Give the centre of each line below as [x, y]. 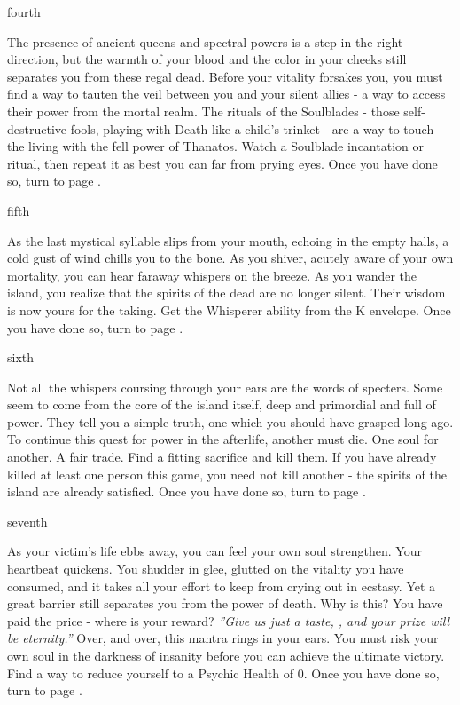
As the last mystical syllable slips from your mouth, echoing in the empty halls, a [228, 240]
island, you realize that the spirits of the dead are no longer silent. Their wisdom [226, 293]
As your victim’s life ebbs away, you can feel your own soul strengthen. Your [214, 551]
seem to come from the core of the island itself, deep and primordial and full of [222, 404]
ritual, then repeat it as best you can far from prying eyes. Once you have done [222, 163]
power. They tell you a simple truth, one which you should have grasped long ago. [230, 421]
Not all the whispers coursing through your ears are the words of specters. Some [225, 387]
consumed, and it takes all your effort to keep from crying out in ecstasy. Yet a [222, 586]
